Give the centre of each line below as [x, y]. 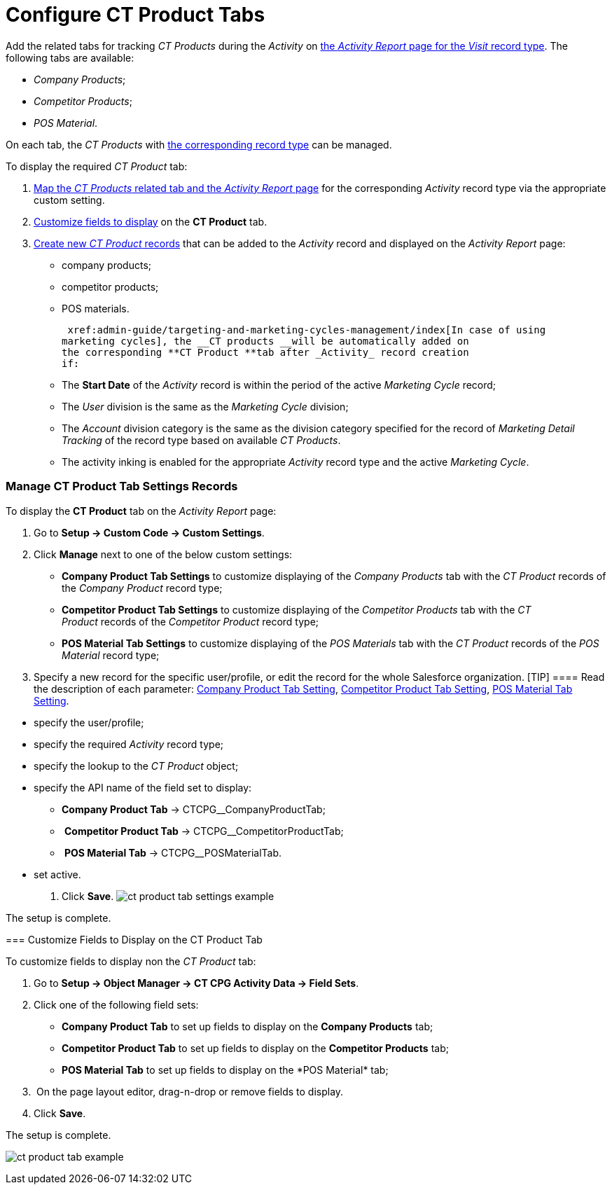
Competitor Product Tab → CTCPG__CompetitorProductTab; [204, 831]
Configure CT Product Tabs [135, 15]
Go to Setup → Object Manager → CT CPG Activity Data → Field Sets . [196, 983]
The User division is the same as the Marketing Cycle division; [205, 406]
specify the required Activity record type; [129, 744]
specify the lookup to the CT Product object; [136, 766]
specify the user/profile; [89, 722]
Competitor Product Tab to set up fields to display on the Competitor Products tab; [255, 1048]
